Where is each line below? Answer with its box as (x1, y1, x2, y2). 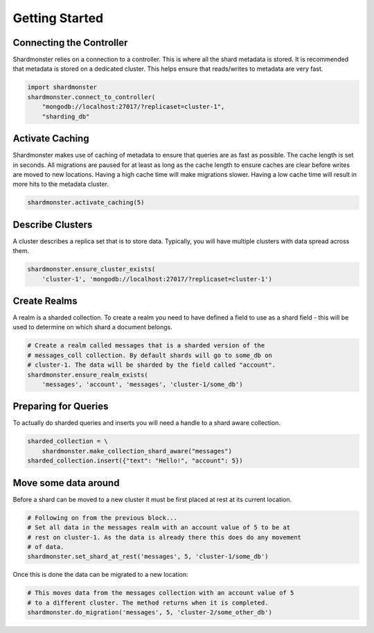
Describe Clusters (12, 218, 93, 230)
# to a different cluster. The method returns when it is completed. (27, 598, 269, 607)
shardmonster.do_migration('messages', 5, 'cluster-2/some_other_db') (27, 609, 273, 616)
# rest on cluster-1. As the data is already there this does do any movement (27, 533, 301, 541)
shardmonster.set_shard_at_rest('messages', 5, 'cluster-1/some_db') (27, 553, 269, 561)
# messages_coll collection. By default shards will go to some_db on (27, 351, 273, 359)
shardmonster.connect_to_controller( (27, 93, 156, 101)
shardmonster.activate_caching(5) (27, 198, 145, 207)
